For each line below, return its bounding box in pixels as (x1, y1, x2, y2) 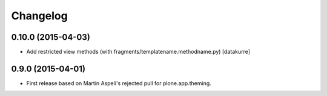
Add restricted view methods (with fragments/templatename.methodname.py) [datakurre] (26, 48, 251, 56)
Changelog (11, 9, 68, 22)
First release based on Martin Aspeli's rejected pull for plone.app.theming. (26, 79, 211, 87)
